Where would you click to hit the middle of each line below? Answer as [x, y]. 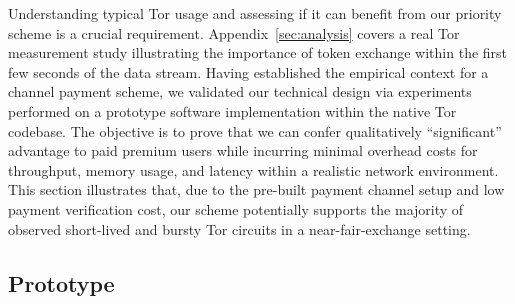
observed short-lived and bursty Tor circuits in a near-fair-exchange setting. [239, 228]
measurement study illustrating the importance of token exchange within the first [258, 52]
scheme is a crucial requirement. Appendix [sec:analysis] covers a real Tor [234, 32]
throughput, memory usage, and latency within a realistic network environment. [253, 169]
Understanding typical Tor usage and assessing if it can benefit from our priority [255, 13]
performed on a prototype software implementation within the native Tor [232, 110]
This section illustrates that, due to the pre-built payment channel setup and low [256, 189]
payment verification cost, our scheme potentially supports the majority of [236, 208]
